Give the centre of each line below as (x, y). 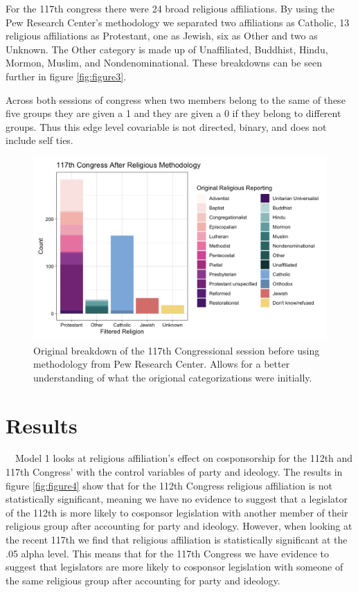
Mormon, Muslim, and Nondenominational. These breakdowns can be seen (164, 63)
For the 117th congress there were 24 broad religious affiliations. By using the (170, 8)
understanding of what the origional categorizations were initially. (173, 377)
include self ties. (39, 140)
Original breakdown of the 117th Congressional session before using (177, 350)
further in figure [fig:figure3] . (66, 76)
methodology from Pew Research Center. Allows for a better (162, 364)
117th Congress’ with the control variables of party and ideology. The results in (174, 472)
